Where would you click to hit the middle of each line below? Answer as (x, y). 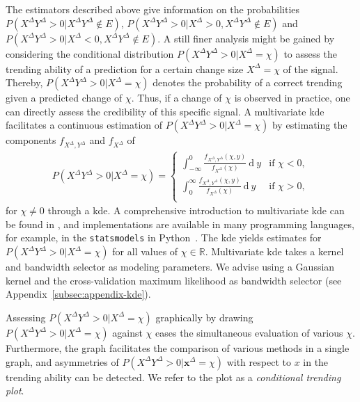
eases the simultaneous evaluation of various (249, 332)
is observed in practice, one (292, 98)
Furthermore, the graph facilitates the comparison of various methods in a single (178, 347)
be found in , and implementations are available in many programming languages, (180, 224)
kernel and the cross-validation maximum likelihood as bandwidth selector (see (174, 280)
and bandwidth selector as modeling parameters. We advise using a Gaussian (170, 267)
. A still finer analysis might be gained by (246, 38)
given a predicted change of (64, 98)
